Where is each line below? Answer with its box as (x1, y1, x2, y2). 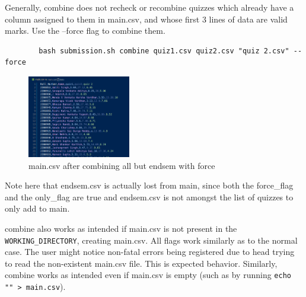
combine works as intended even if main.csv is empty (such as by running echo (5, 269, 291, 281)
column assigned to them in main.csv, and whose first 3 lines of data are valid (5, 12, 288, 25)
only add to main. (5, 202, 70, 215)
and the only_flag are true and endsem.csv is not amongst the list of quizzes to (5, 190, 294, 203)
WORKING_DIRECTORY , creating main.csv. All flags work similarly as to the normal (5, 234, 298, 246)
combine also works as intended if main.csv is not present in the (5, 222, 237, 234)
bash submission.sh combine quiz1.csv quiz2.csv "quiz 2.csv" (39, 46, 289, 55)
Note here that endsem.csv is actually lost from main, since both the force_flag (5, 179, 294, 191)
